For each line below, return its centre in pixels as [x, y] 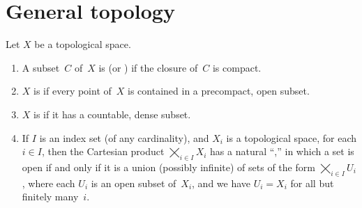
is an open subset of [134, 183]
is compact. [237, 67]
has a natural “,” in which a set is [282, 151]
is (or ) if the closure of [148, 67]
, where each [48, 183]
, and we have [221, 183]
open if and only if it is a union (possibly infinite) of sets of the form [168, 167]
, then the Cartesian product [103, 151]
